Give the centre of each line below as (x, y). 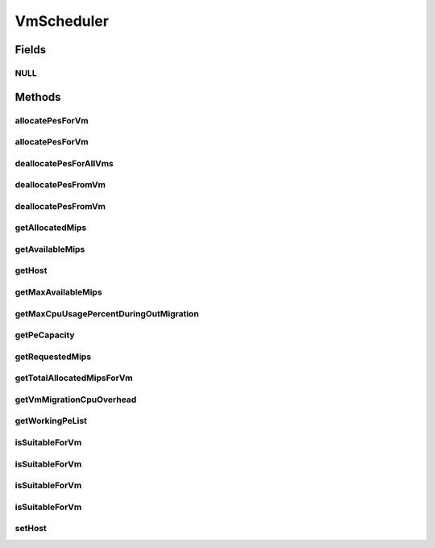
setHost (31, 529)
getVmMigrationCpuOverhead (76, 399)
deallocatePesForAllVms (64, 163)
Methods (38, 97)
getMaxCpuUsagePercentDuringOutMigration (107, 313)
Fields (31, 50)
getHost (31, 270)
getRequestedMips (53, 357)
